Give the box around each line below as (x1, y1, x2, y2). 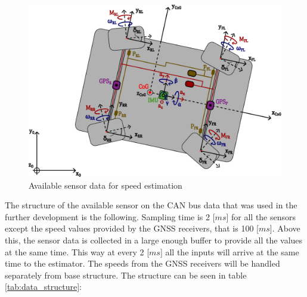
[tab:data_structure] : (5, 280, 82, 293)
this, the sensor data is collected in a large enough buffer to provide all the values (5, 233, 303, 246)
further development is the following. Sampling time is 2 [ (5, 210, 215, 223)
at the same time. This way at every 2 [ (5, 245, 150, 258)
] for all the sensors (226, 210, 296, 223)
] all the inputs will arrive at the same (160, 245, 299, 258)
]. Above (269, 222, 300, 235)
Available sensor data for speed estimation (29, 179, 182, 191)
